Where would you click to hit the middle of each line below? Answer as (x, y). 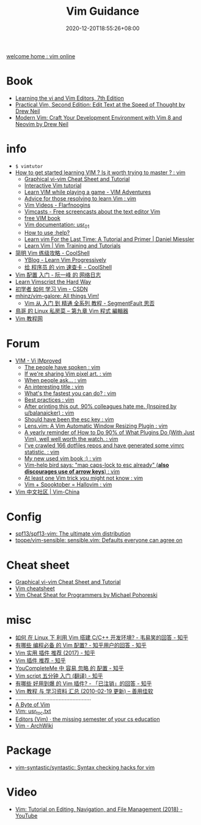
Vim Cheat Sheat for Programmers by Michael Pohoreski (86, 595)
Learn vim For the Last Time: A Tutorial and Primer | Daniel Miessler (109, 239)
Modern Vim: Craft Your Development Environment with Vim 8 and (98, 117)
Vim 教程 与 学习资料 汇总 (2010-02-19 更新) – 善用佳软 (84, 691)
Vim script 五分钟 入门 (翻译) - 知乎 (59, 676)
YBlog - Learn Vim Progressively (65, 259)
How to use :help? (47, 232)
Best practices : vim (49, 399)
